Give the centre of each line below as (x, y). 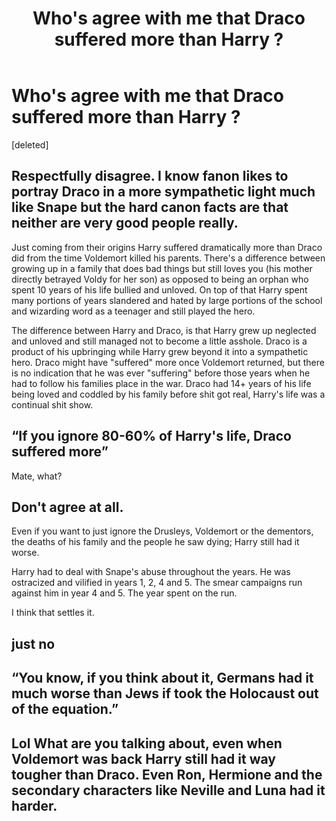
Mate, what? (37, 476)
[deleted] (30, 144)
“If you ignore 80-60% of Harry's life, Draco (151, 436)
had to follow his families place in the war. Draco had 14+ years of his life (161, 383)
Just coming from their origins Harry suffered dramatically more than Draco (167, 247)
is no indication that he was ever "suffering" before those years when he (161, 373)
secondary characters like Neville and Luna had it (168, 790)
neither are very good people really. (125, 223)
